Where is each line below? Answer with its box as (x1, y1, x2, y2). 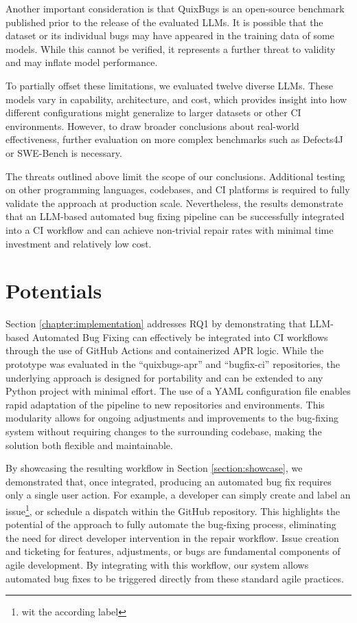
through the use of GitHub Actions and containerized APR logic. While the (5, 343, 324, 358)
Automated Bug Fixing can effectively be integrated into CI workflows (32, 329, 328, 344)
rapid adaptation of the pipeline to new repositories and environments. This (5, 397, 325, 411)
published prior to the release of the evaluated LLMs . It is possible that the (5, 14, 323, 29)
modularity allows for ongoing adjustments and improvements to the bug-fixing (5, 411, 339, 425)
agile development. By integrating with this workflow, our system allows (5, 557, 309, 571)
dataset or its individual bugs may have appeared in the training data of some (5, 28, 334, 43)
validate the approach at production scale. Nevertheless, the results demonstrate (5, 195, 343, 210)
